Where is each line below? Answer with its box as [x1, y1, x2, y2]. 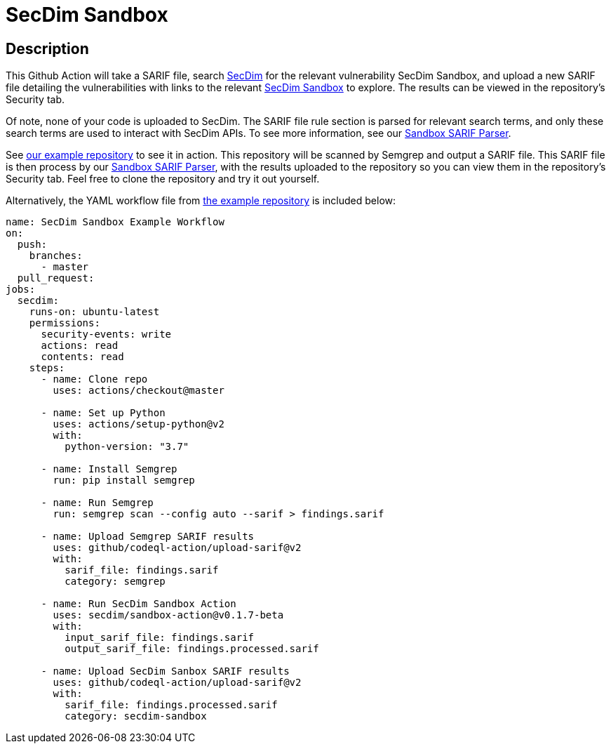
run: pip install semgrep [53, 475, 195, 486]
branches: [29, 250, 83, 262]
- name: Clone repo [41, 373, 148, 385]
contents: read [41, 351, 124, 363]
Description [6, 39, 89, 58]
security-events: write [41, 329, 172, 340]
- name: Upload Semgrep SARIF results [41, 531, 255, 543]
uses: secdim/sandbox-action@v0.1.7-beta [53, 609, 284, 621]
